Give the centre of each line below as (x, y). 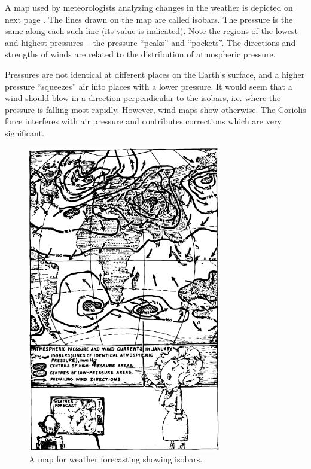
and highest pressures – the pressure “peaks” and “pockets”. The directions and (150, 42)
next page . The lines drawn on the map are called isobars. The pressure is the (149, 19)
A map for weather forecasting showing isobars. (116, 459)
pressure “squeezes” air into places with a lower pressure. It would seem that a (149, 86)
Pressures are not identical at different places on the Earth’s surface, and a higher (155, 74)
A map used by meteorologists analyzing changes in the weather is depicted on (149, 7)
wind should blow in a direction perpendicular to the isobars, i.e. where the (143, 98)
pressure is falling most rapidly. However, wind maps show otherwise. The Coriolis (155, 109)
